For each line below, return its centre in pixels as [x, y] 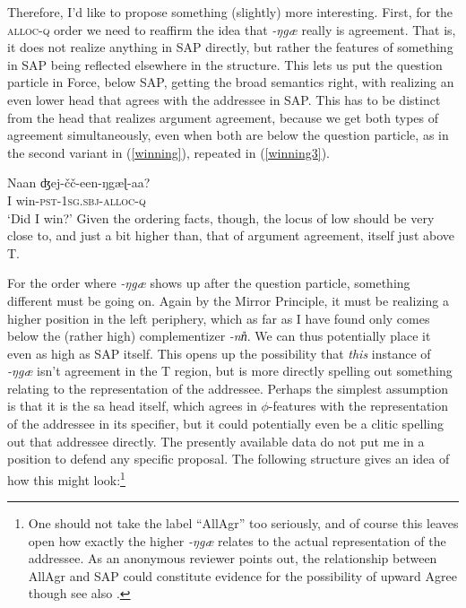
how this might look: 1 [66, 478]
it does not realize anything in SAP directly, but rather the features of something [230, 47]
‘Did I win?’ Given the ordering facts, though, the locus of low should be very [221, 217]
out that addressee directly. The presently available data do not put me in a [216, 441]
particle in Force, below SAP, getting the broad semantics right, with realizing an [231, 82]
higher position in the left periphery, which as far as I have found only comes [219, 318]
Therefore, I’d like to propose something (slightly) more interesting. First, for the [230, 12]
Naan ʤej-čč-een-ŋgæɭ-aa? [79, 182]
